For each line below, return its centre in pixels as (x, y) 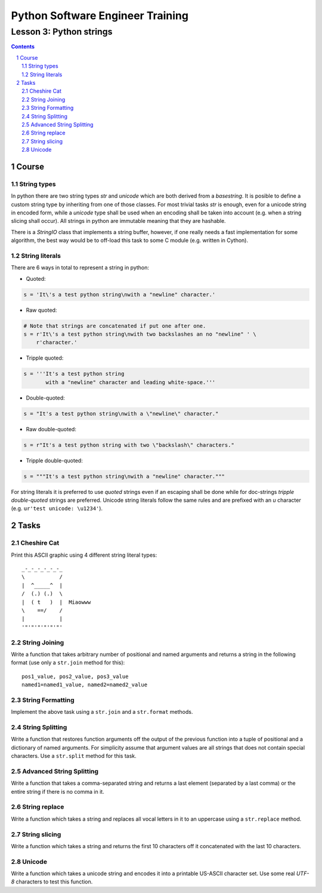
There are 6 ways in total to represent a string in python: (80, 268)
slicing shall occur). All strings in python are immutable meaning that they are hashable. (118, 221)
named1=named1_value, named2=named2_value (85, 685)
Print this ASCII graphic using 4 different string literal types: (84, 555)
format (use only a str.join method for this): (68, 662)
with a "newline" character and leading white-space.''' (131, 382)
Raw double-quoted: (51, 429)
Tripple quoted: (45, 358)
